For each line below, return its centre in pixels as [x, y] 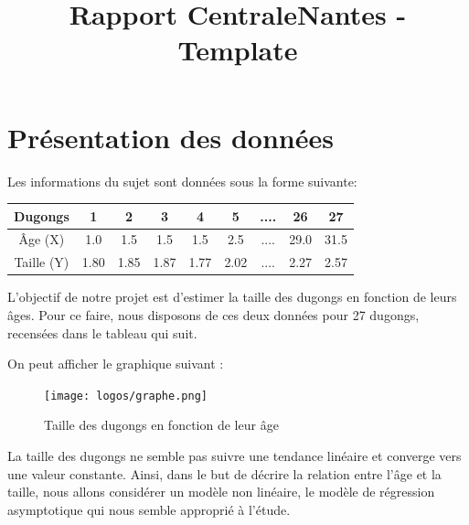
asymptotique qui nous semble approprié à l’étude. [149, 509]
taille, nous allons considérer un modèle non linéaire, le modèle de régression [221, 492]
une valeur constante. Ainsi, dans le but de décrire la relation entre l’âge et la [224, 473]
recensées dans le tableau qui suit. [102, 332]
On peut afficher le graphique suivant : [116, 364]
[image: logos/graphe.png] [126, 396]
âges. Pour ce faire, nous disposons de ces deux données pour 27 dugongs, [213, 314]
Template [238, 50]
